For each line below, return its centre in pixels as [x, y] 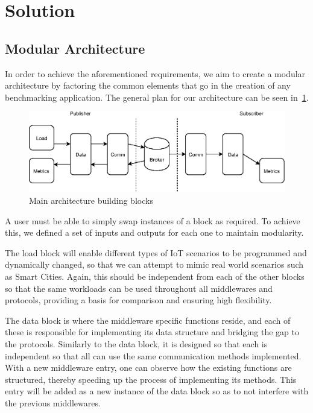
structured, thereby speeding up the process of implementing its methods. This [151, 379]
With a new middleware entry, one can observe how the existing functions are [148, 367]
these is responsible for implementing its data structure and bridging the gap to [152, 332]
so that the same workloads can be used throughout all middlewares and [139, 288]
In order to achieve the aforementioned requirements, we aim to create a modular [155, 73]
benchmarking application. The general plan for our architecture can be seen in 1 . [157, 97]
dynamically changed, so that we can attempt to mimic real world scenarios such [154, 264]
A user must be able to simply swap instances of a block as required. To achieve [153, 220]
